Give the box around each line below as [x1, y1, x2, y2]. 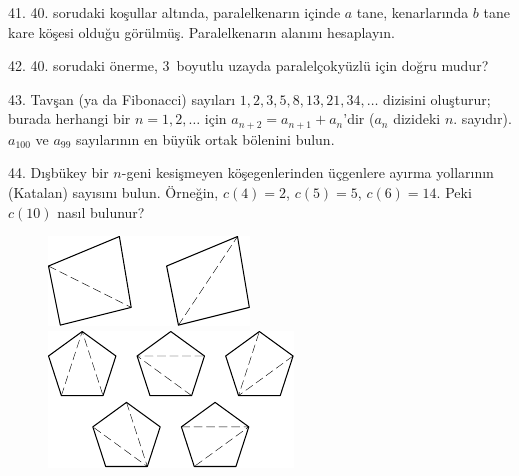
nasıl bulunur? [57, 201, 145, 222]
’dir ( [343, 108, 375, 129]
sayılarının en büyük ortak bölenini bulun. [76, 128, 335, 149]
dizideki [393, 108, 441, 129]
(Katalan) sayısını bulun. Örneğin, [8, 182, 219, 203]
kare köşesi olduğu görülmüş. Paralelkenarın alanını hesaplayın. [8, 21, 395, 42]
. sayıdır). [453, 108, 512, 129]
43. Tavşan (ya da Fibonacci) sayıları [8, 88, 236, 109]
